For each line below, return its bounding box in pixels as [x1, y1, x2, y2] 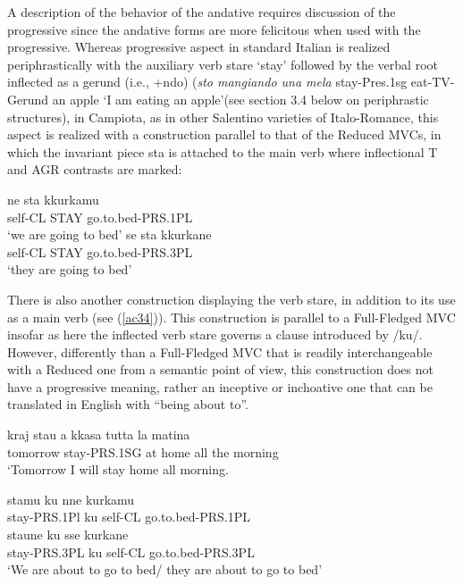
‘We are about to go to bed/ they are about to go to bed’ [7, 560, 323, 579]
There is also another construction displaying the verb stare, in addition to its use [7, 289, 456, 308]
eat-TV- [410, 72, 455, 91]
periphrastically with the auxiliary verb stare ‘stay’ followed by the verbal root [7, 54, 438, 73]
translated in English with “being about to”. [7, 395, 248, 414]
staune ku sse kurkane [7, 525, 129, 544]
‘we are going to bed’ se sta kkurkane [7, 225, 212, 244]
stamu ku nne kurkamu [7, 489, 135, 508]
